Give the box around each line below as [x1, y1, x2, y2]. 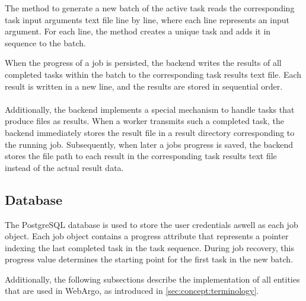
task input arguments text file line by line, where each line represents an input [5, 13, 289, 26]
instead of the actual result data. [5, 161, 124, 173]
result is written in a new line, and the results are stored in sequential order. [5, 80, 283, 92]
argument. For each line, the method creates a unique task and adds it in [5, 25, 271, 37]
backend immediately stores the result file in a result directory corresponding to [5, 126, 295, 138]
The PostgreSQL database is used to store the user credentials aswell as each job [5, 218, 298, 230]
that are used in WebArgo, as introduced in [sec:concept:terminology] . [5, 284, 259, 297]
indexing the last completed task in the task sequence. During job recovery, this [5, 241, 294, 254]
